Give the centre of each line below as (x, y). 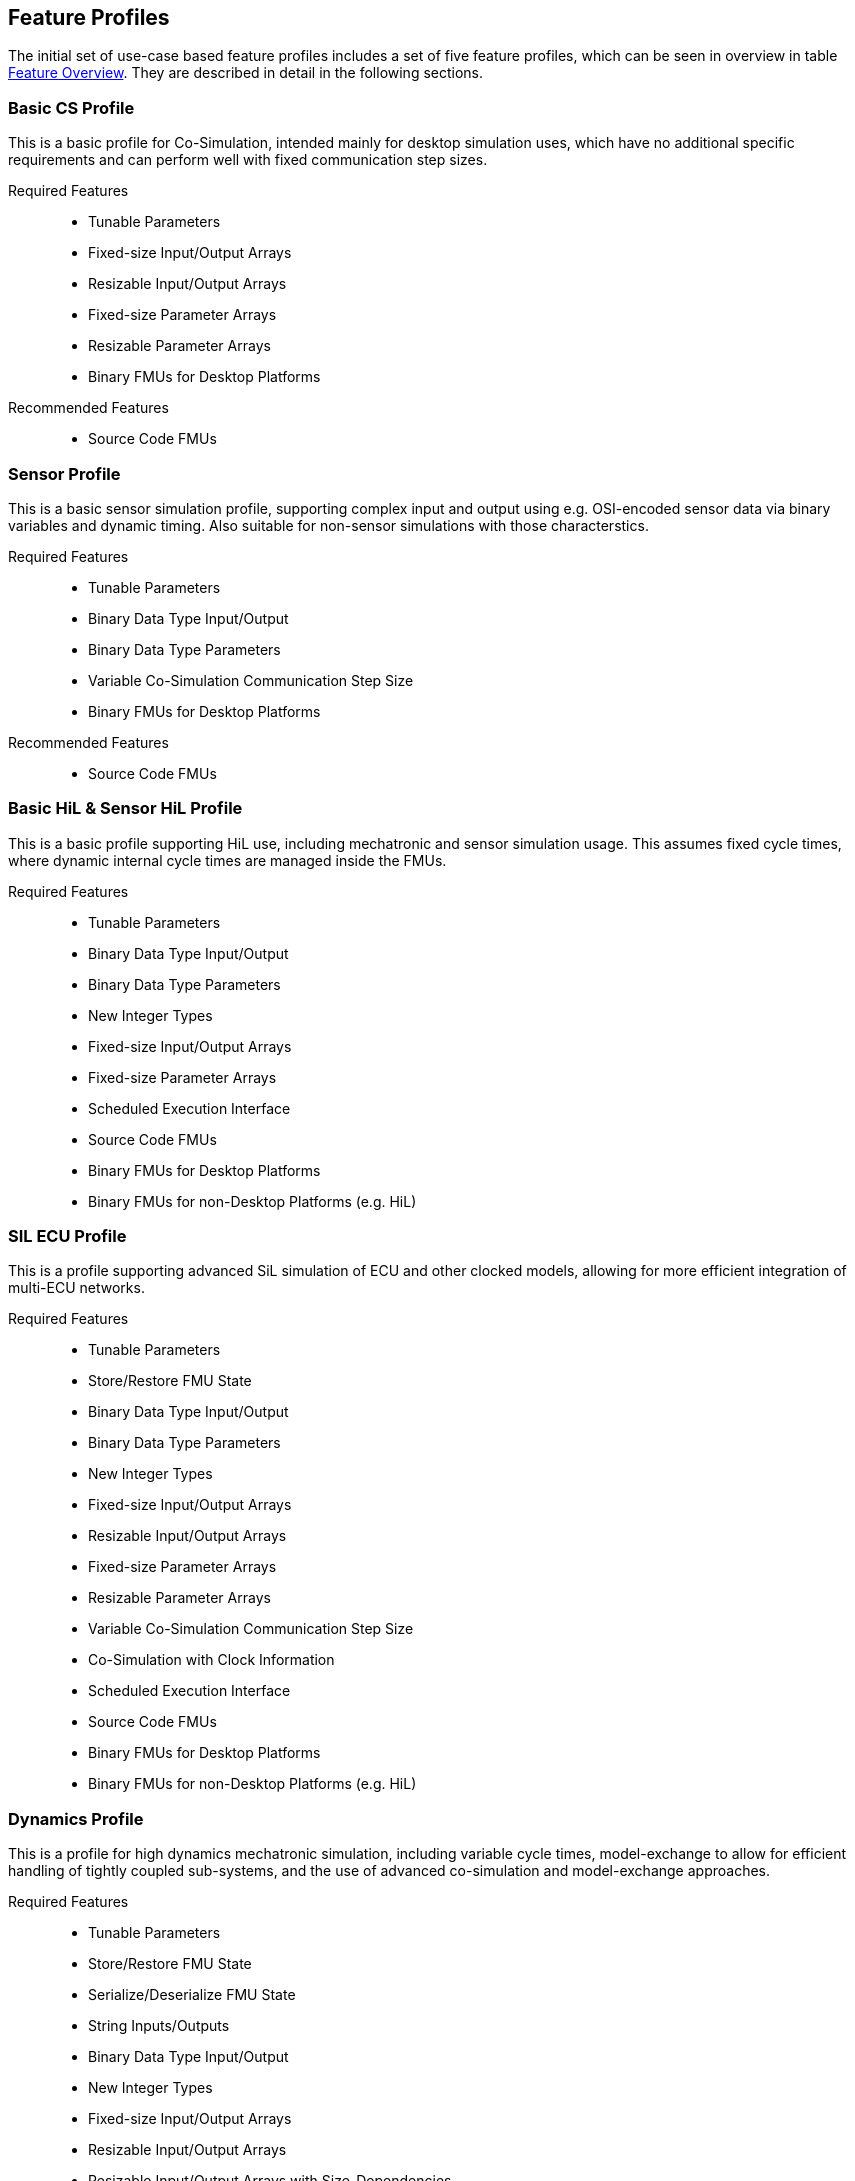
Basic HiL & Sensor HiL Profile (125, 808)
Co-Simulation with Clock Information (211, 1660)
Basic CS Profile (71, 107)
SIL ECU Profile (67, 1236)
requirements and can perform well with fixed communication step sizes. (248, 160)
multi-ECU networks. (76, 1288)
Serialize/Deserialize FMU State (192, 1995)
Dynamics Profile (76, 1818)
